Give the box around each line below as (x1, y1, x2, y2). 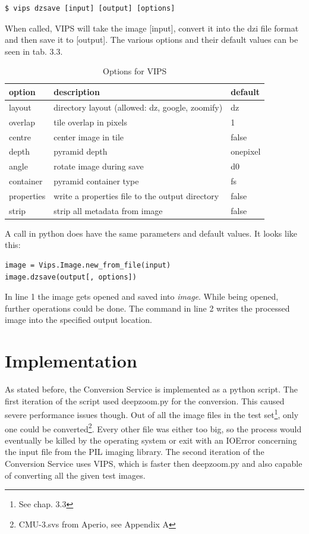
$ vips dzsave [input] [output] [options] (5, 4, 175, 12)
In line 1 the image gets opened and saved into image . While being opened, (5, 290, 279, 303)
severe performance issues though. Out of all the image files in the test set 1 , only (5, 407, 299, 420)
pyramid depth (53, 145, 108, 158)
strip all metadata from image (53, 204, 163, 216)
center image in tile (53, 130, 124, 143)
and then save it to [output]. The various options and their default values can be (5, 33, 298, 46)
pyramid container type (53, 175, 139, 187)
